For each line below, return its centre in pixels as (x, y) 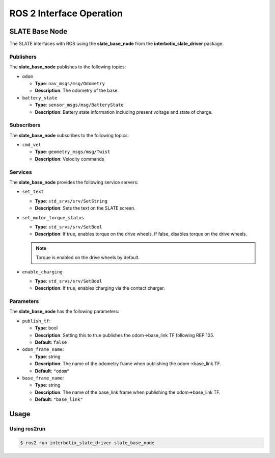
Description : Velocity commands (70, 159)
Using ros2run (28, 428)
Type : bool (46, 328)
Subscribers (25, 125)
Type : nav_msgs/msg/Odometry (70, 83)
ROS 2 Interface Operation (66, 13)
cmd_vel (32, 145)
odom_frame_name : (43, 349)
